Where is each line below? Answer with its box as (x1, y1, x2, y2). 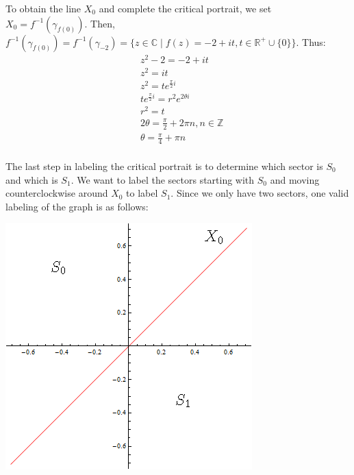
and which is (5, 172, 58, 186)
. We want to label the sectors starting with (71, 172, 255, 186)
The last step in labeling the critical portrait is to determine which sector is (5, 158, 323, 173)
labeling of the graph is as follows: (5, 199, 149, 213)
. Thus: (296, 34, 326, 49)
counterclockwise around (5, 186, 108, 200)
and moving (270, 172, 320, 186)
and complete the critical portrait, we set (99, 1, 272, 15)
